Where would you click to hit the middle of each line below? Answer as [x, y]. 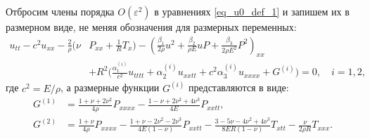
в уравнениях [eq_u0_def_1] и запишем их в [252, 11]
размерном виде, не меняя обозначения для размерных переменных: [151, 27]
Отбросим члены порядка [60, 11]
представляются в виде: [239, 87]
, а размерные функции [110, 87]
